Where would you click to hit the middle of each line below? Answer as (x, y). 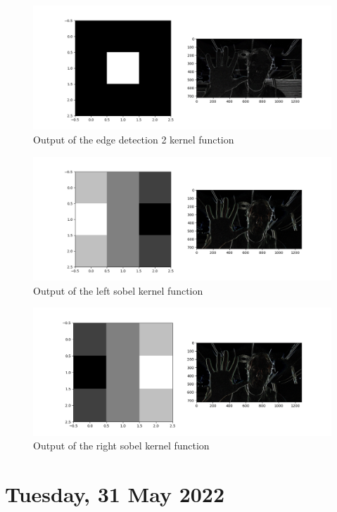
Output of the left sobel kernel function (118, 290)
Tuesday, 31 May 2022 (115, 494)
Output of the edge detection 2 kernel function (134, 139)
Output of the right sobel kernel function (121, 446)
